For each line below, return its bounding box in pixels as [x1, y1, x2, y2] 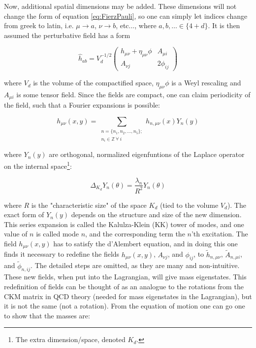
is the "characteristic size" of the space [31, 199, 147, 210]
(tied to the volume [160, 199, 219, 210]
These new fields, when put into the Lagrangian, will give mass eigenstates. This [4, 271, 247, 282]
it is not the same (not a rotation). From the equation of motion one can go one [4, 301, 245, 311]
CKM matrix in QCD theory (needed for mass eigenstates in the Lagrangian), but [4, 291, 252, 301]
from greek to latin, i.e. [4, 20, 74, 31]
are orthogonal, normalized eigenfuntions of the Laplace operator [49, 149, 245, 159]
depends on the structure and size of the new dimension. [71, 209, 242, 220]
